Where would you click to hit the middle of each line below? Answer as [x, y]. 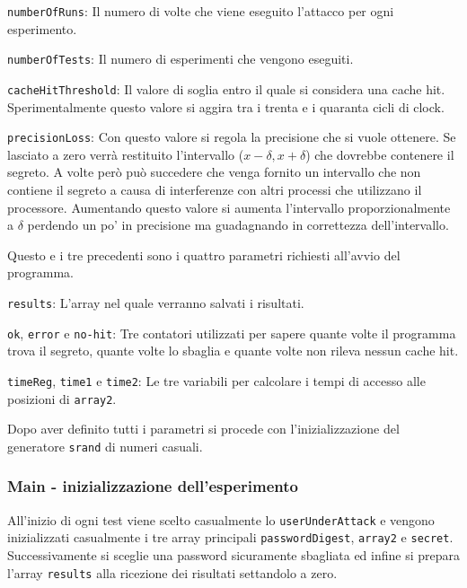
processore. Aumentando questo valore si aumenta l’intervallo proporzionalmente [229, 207]
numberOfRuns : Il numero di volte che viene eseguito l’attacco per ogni [201, 11]
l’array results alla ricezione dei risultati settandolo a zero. [172, 572]
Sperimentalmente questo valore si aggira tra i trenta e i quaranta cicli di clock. [226, 106]
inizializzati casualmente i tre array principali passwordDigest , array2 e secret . [230, 537]
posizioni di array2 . [62, 398]
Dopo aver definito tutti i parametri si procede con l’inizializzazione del [203, 429]
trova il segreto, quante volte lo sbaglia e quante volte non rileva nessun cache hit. [233, 351]
